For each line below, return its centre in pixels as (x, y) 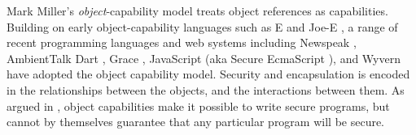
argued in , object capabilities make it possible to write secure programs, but (198, 105)
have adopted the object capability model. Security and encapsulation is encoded (208, 74)
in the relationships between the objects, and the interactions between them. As (206, 89)
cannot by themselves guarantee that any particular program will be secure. (196, 122)
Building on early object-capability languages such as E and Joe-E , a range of (202, 26)
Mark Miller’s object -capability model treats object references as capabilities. (197, 11)
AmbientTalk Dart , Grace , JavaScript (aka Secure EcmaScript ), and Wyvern (204, 58)
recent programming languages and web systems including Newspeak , (182, 42)
